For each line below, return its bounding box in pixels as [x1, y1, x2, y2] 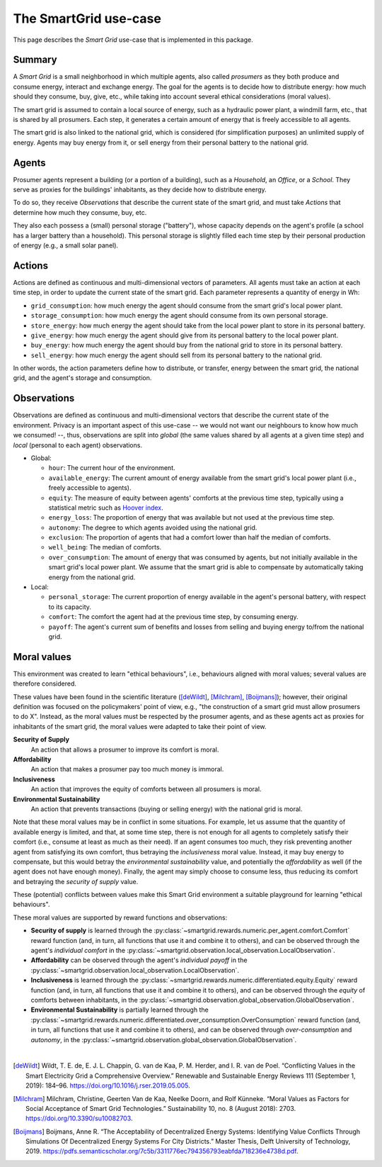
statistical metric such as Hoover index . [48, 503, 164, 512]
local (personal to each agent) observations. [13, 440, 143, 450]
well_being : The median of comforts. [48, 543, 162, 552]
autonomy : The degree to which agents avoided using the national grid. [48, 523, 257, 532]
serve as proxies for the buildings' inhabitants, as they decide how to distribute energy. [13, 185, 267, 194]
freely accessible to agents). [48, 484, 132, 492]
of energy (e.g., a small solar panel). [13, 241, 119, 250]
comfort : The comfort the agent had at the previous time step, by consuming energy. [48, 613, 299, 621]
